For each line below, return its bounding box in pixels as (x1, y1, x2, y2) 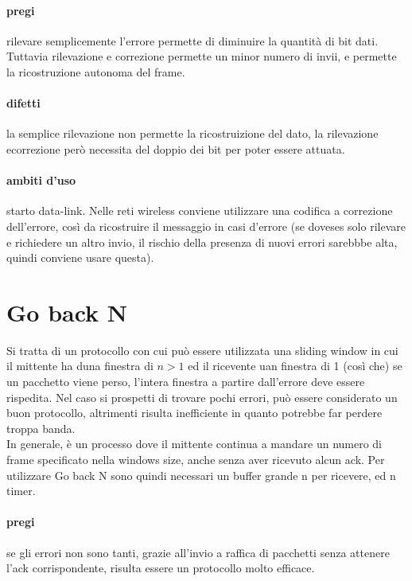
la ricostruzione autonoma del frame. (6, 63, 185, 80)
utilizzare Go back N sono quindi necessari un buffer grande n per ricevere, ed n (6, 466, 396, 483)
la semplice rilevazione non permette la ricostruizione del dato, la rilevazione (6, 125, 379, 142)
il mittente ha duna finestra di (6, 357, 154, 374)
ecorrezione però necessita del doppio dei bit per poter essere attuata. (6, 140, 345, 157)
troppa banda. (6, 419, 76, 436)
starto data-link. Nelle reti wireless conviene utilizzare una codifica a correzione (6, 202, 393, 219)
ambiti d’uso (6, 172, 76, 189)
